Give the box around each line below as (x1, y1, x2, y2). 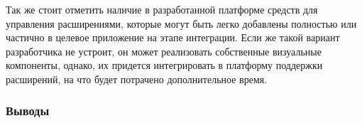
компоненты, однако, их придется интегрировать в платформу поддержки (6, 58, 323, 73)
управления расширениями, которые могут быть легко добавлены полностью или (6, 16, 357, 31)
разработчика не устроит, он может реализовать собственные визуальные (6, 43, 322, 58)
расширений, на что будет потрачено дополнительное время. (6, 71, 268, 86)
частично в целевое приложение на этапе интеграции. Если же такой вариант (6, 30, 340, 45)
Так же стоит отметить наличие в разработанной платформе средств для (6, 2, 318, 16)
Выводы (6, 102, 50, 119)
